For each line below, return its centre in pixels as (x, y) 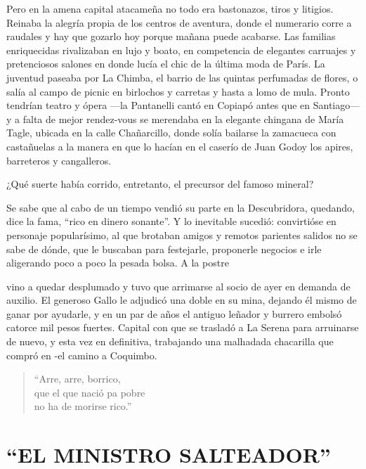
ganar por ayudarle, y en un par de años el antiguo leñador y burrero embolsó (174, 313)
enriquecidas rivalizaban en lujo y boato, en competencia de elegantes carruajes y (181, 50)
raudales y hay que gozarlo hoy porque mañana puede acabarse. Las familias (171, 36)
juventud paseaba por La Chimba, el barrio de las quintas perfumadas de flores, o (182, 77)
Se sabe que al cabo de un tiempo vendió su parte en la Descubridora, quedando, (181, 207)
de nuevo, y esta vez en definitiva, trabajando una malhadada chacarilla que (170, 341)
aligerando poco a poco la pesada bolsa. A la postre (118, 263)
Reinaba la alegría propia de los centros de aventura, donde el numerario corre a (179, 22)
